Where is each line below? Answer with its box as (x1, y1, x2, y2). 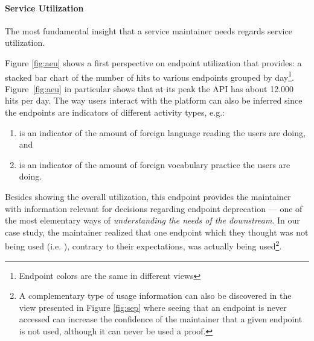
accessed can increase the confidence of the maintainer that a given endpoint (19, 313, 303, 325)
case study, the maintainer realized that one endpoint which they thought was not (5, 225, 309, 238)
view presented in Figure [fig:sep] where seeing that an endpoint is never (19, 301, 287, 313)
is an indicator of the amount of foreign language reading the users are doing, (19, 126, 306, 139)
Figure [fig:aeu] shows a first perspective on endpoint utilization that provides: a (5, 56, 302, 69)
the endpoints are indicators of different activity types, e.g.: (5, 106, 225, 119)
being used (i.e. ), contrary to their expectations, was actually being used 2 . (5, 238, 282, 252)
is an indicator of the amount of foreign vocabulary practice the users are (19, 158, 290, 170)
